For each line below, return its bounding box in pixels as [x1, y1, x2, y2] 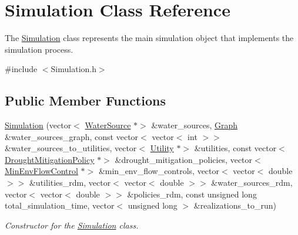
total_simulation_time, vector [5, 199, 115, 212]
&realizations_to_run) [193, 199, 276, 212]
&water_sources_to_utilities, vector [5, 142, 137, 154]
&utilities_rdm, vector [29, 176, 111, 189]
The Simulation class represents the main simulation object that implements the [5, 32, 294, 44]
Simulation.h [51, 63, 96, 75]
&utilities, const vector [194, 142, 277, 154]
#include [5, 63, 38, 75]
